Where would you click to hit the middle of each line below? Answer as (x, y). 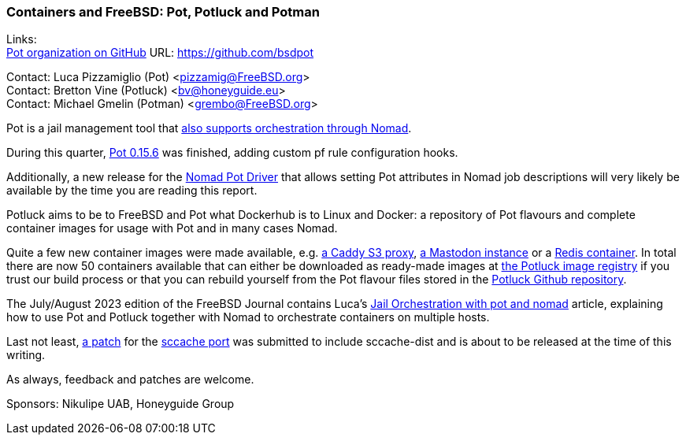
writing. (26, 355)
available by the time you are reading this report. (132, 191)
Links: (22, 39)
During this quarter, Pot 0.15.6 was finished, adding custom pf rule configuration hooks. (232, 153)
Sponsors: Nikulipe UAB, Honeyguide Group (121, 404)
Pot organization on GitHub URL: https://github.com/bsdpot (160, 53)
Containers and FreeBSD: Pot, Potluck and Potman (163, 12)
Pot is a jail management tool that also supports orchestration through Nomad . (209, 128)
